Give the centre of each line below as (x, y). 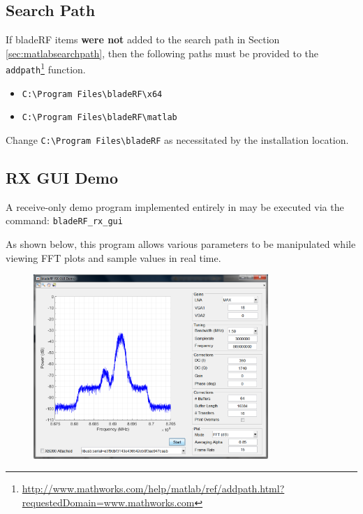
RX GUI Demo (62, 178)
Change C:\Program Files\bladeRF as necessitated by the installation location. (177, 140)
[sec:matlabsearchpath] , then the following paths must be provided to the (162, 53)
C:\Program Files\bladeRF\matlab (99, 118)
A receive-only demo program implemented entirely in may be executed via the (175, 206)
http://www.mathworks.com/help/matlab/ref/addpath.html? (153, 489)
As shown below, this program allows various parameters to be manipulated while (181, 244)
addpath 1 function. (46, 68)
